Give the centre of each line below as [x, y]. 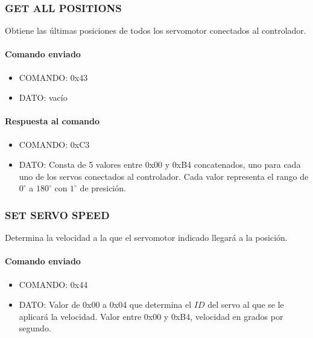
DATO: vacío [43, 97]
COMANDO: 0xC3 [54, 144]
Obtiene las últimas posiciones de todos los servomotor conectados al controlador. [156, 30]
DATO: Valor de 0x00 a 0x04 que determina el [105, 305]
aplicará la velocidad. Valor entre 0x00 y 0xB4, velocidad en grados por [151, 316]
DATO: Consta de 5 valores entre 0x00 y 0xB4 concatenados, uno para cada [160, 164]
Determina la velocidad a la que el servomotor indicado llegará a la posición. [146, 238]
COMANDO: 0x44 [53, 284]
